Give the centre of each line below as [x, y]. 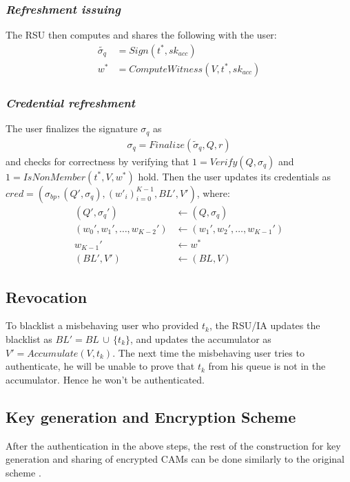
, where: [213, 192]
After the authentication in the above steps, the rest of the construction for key [173, 445]
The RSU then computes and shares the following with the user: [141, 35]
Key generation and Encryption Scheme [151, 416]
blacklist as [29, 339]
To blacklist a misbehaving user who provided [102, 325]
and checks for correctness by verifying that [97, 161]
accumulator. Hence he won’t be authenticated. [105, 379]
